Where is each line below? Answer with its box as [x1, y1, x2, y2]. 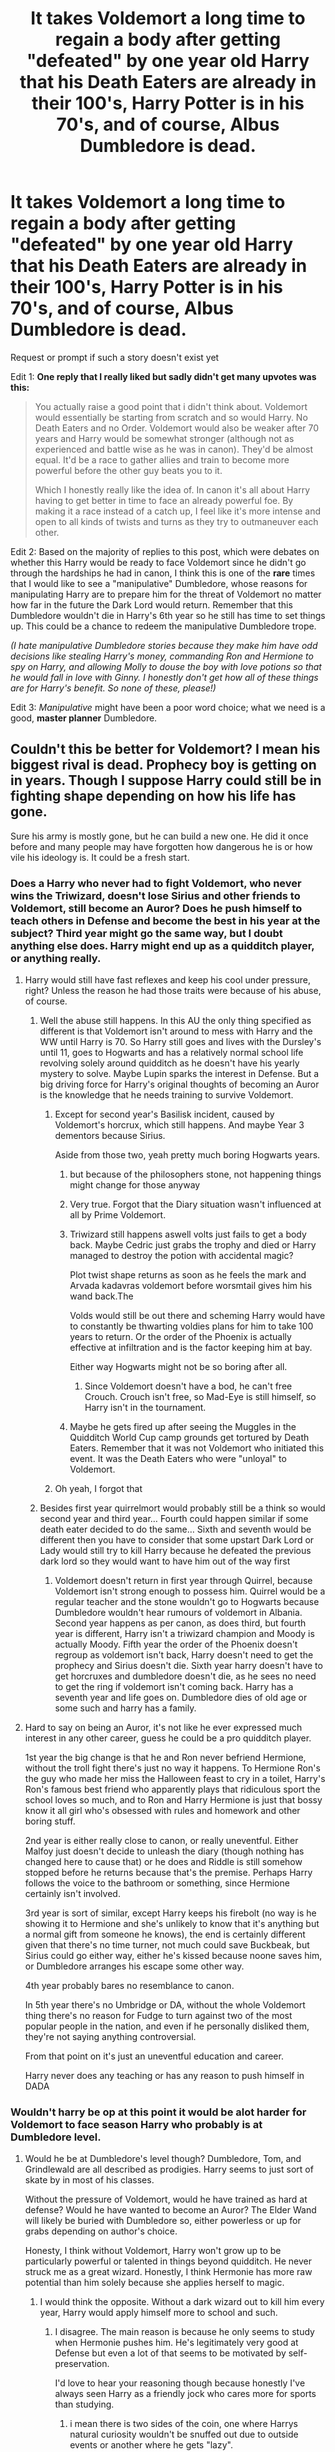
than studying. [54, 2398, 115, 2411]
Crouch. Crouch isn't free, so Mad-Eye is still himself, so [84, 1391, 317, 1403]
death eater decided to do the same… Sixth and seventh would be [39, 1523, 312, 1536]
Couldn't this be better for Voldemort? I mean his [10, 741, 321, 758]
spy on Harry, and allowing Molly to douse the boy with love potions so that [10, 660, 322, 672]
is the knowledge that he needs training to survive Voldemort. [39, 1089, 294, 1101]
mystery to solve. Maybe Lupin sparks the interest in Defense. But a [39, 1068, 320, 1080]
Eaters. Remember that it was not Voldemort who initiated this [69, 1442, 325, 1454]
